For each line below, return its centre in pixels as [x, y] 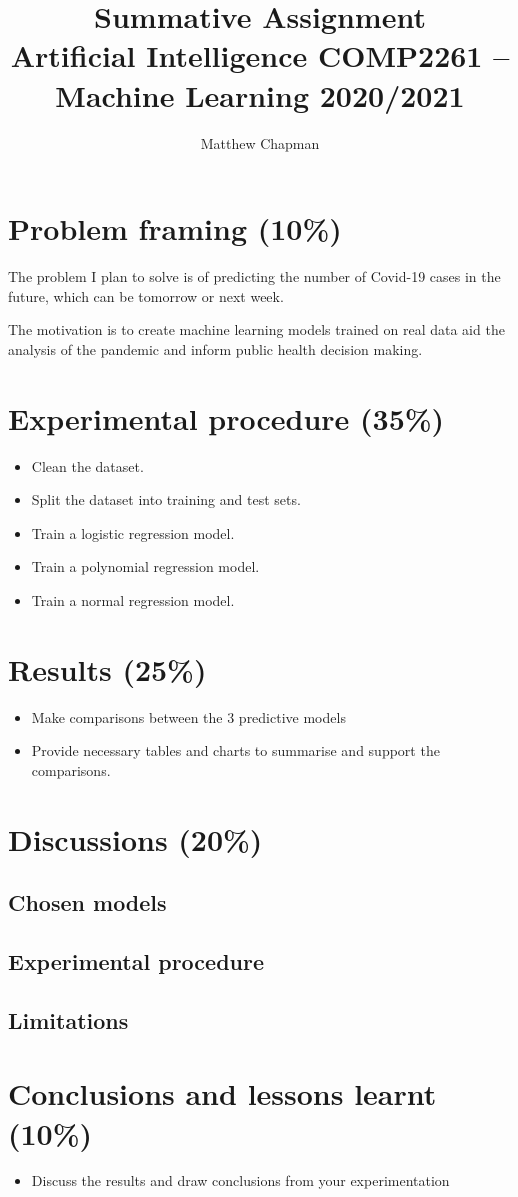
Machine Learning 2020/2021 [260, 94]
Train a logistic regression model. [133, 532]
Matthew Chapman [260, 142]
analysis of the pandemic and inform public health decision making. [215, 348]
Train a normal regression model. [133, 599]
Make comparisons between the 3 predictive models [188, 716]
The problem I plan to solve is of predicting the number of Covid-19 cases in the [254, 276]
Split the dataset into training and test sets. [166, 499]
